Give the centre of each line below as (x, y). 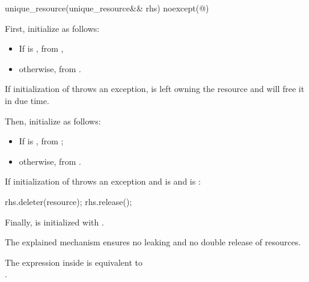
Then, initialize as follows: (53, 121)
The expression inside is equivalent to (74, 262)
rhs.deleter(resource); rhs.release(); (69, 201)
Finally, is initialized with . (54, 222)
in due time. (27, 100)
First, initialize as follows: (52, 28)
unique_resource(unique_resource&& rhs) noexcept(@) (107, 8)
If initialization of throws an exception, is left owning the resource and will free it (155, 89)
